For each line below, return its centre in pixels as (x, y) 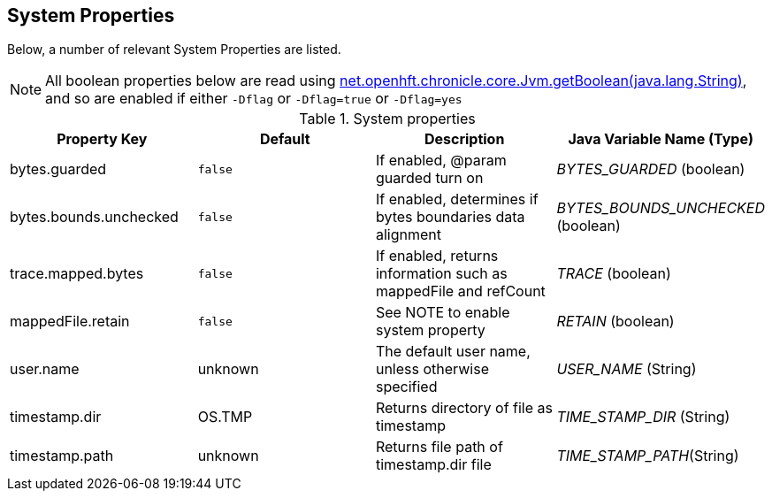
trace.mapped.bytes (77, 274)
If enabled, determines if (457, 199)
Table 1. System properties (387, 119)
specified (406, 387)
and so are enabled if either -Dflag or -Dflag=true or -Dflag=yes (254, 99)
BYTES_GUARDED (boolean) (651, 169)
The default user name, (453, 352)
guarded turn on (429, 178)
